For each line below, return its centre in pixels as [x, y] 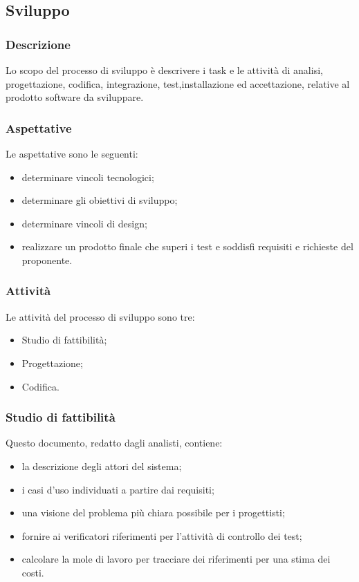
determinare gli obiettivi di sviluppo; [100, 200]
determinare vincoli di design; [84, 223]
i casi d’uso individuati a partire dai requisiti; [118, 489]
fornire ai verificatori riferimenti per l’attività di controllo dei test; [162, 535]
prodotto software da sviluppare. [75, 97]
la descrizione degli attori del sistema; [102, 466]
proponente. [47, 260]
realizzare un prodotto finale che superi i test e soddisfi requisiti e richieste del [187, 246]
